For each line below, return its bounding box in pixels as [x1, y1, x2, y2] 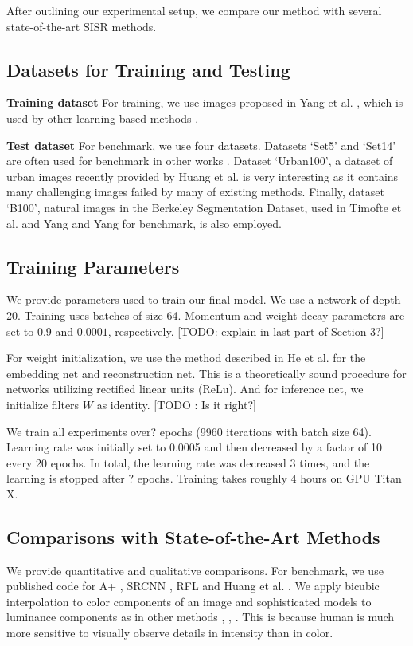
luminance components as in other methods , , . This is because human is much [6, 609, 395, 625]
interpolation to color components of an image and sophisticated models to [6, 593, 372, 609]
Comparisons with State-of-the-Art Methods [6, 524, 380, 549]
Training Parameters [6, 254, 180, 278]
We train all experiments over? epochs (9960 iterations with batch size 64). [6, 423, 372, 439]
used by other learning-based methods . [6, 109, 199, 126]
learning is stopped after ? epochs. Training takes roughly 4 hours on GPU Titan [6, 470, 402, 486]
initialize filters [6, 396, 80, 412]
